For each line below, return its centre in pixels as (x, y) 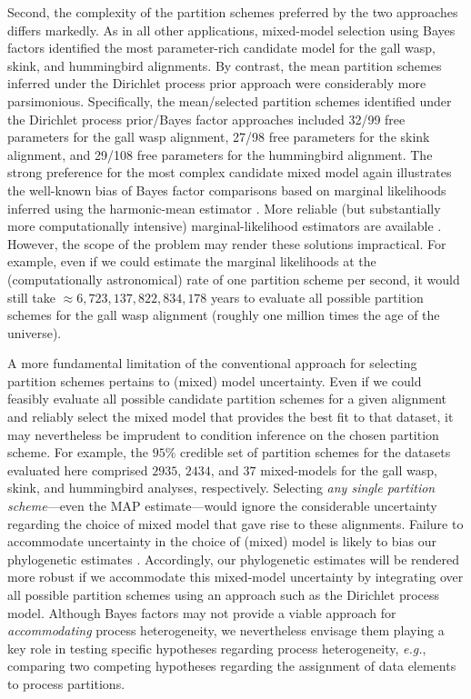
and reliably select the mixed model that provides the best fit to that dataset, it (230, 417)
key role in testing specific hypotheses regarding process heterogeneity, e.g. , (217, 648)
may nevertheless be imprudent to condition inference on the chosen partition (223, 434)
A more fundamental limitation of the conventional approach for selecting (212, 363)
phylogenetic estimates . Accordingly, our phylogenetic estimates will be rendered (234, 559)
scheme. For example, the (78, 452)
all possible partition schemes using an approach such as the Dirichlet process (224, 594)
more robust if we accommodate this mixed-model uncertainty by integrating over (235, 577)
